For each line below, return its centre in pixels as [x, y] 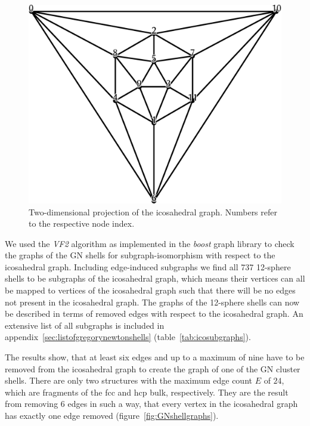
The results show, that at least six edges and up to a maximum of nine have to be [155, 357]
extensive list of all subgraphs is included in [85, 325]
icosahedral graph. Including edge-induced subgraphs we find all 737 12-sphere [148, 266]
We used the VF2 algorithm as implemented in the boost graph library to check [150, 243]
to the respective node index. [82, 223]
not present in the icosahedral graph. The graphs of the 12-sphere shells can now [152, 302]
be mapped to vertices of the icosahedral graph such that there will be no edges [150, 290]
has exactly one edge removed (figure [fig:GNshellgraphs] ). [112, 415]
